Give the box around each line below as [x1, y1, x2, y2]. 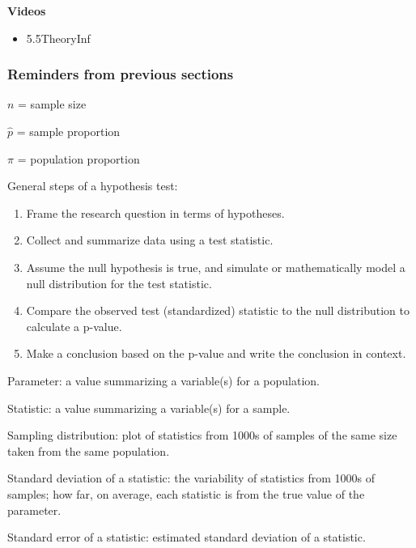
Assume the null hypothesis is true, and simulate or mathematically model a [26, 258, 405, 275]
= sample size [18, 96, 87, 113]
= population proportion [17, 150, 140, 167]
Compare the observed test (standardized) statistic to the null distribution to [26, 302, 410, 319]
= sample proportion [16, 123, 121, 139]
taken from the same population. [7, 442, 170, 459]
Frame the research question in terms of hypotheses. [26, 204, 285, 221]
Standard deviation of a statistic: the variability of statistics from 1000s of [7, 469, 376, 486]
